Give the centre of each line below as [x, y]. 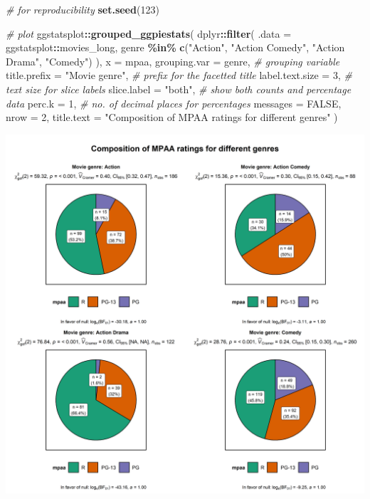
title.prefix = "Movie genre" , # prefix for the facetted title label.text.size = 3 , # [179, 75]
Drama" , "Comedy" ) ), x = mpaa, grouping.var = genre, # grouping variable [173, 61]
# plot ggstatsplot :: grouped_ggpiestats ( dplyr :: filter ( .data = [149, 33]
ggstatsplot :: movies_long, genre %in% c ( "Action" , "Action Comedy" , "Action [175, 47]
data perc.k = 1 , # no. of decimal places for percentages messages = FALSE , [174, 103]
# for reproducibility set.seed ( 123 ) [83, 9]
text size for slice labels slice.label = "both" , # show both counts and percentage [179, 89]
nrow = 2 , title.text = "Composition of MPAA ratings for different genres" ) [172, 117]
